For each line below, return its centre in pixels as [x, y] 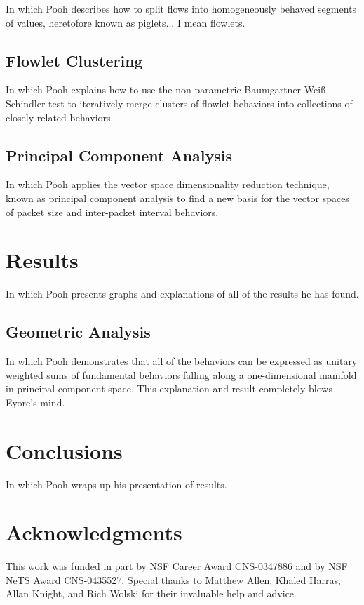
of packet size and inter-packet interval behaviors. [112, 212]
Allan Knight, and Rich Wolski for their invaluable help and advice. [151, 593]
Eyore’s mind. [35, 402]
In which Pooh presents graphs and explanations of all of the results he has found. [182, 294]
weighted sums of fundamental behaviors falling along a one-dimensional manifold [181, 374]
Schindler [26, 103]
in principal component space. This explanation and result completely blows [169, 388]
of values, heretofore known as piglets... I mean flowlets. [126, 22]
